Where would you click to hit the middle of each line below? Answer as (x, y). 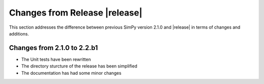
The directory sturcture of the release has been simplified (79, 66)
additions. (19, 34)
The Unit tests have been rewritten (56, 59)
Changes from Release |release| (76, 13)
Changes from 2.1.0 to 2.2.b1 (54, 48)
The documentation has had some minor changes (71, 73)
